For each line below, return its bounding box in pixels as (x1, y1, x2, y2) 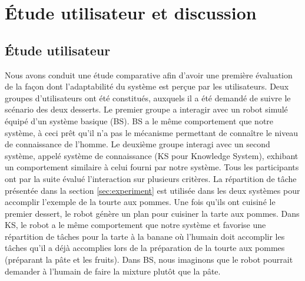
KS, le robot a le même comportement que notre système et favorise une (5, 219, 266, 231)
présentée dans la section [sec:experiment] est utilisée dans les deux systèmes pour (5, 184, 300, 196)
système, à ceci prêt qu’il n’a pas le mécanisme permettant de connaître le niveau (5, 126, 299, 138)
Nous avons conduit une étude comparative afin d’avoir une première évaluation (5, 68, 293, 81)
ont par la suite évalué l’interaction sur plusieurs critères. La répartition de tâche (5, 172, 297, 184)
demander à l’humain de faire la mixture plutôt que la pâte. (5, 265, 221, 277)
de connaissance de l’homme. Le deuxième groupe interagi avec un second (5, 138, 270, 150)
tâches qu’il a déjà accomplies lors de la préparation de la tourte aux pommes (5, 242, 285, 254)
